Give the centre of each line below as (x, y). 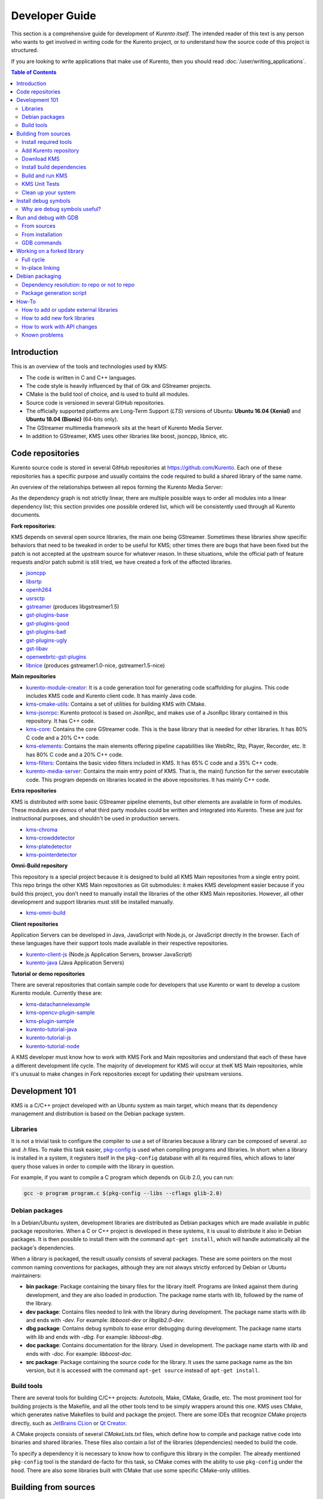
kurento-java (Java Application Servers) (75, 963)
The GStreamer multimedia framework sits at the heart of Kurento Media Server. (125, 428)
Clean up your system (49, 192)
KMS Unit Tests (41, 184)
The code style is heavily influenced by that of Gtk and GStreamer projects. (119, 386)
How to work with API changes (60, 326)
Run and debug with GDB (48, 217)
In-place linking (41, 268)
